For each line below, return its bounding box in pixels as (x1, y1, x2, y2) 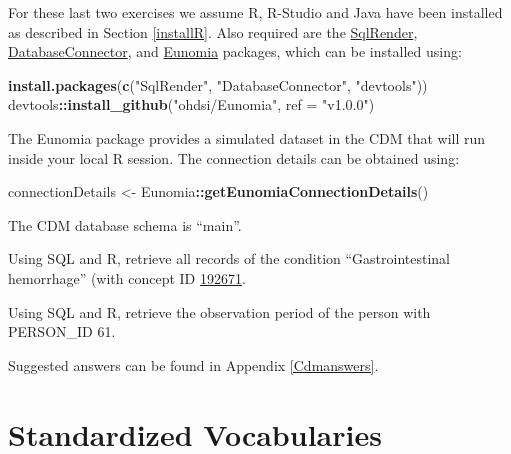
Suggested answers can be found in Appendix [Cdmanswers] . (8, 354, 379, 375)
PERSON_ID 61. (8, 321, 116, 342)
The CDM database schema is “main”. (8, 214, 242, 235)
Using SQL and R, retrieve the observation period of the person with (8, 301, 431, 322)
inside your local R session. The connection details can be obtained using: (8, 147, 460, 168)
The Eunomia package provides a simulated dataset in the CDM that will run (8, 127, 486, 148)
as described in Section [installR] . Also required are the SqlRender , (8, 21, 418, 42)
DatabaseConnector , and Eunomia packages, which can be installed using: (8, 41, 462, 62)
